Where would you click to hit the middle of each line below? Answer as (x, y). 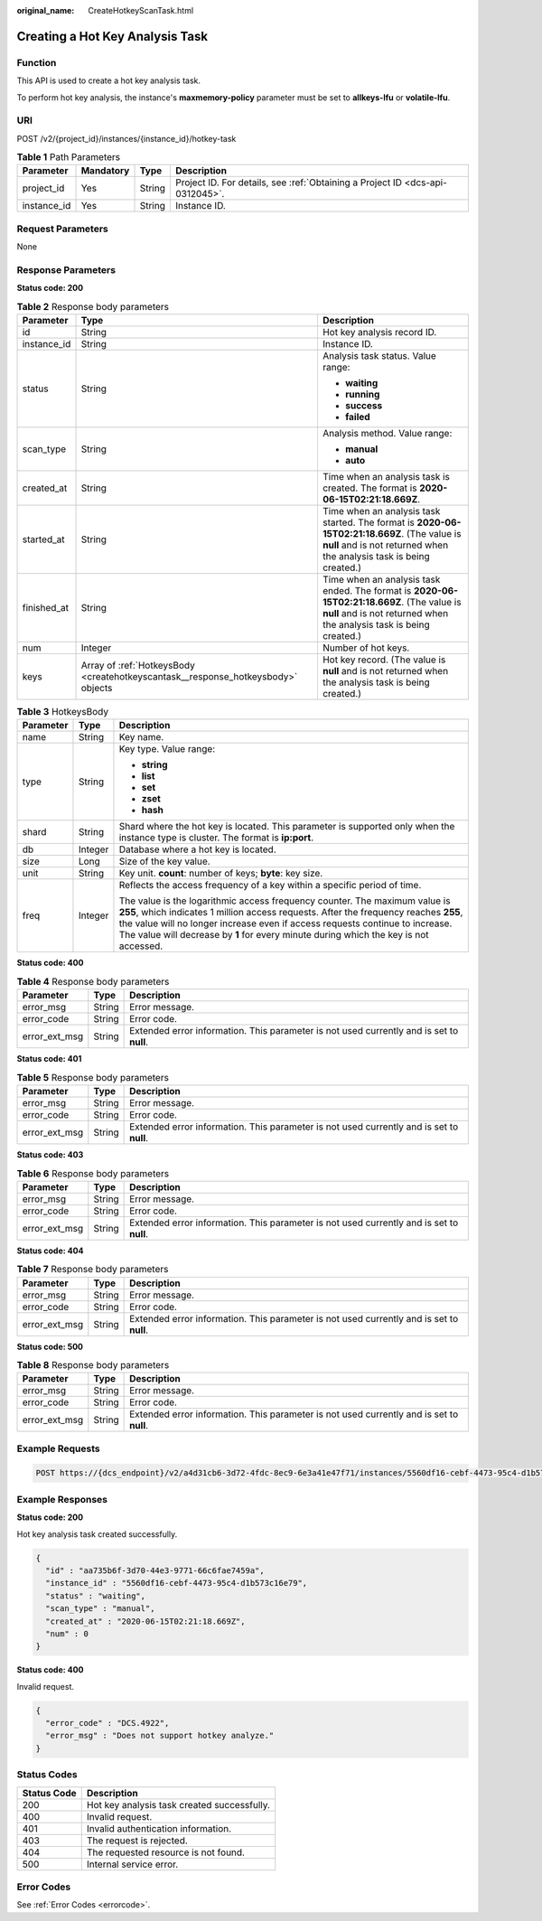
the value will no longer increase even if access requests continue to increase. (285, 923)
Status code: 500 (50, 1346)
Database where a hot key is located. (198, 849)
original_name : (46, 10)
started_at (43, 539)
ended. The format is (367, 591)
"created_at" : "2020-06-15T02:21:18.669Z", (145, 1621)
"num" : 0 (67, 1634)
